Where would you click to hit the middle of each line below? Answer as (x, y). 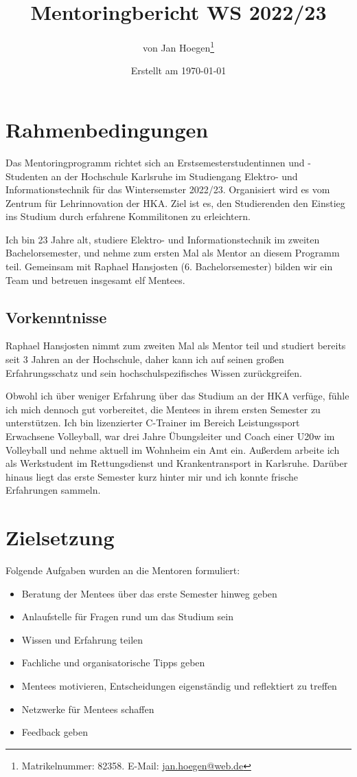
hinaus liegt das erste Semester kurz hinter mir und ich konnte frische (152, 476)
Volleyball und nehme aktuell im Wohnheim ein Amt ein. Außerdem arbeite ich (173, 449)
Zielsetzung (60, 537)
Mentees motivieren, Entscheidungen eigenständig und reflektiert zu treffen (179, 686)
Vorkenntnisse (56, 317)
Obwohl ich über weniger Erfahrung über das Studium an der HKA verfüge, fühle (177, 396)
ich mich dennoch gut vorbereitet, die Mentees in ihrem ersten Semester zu (163, 409)
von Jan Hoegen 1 (178, 46)
